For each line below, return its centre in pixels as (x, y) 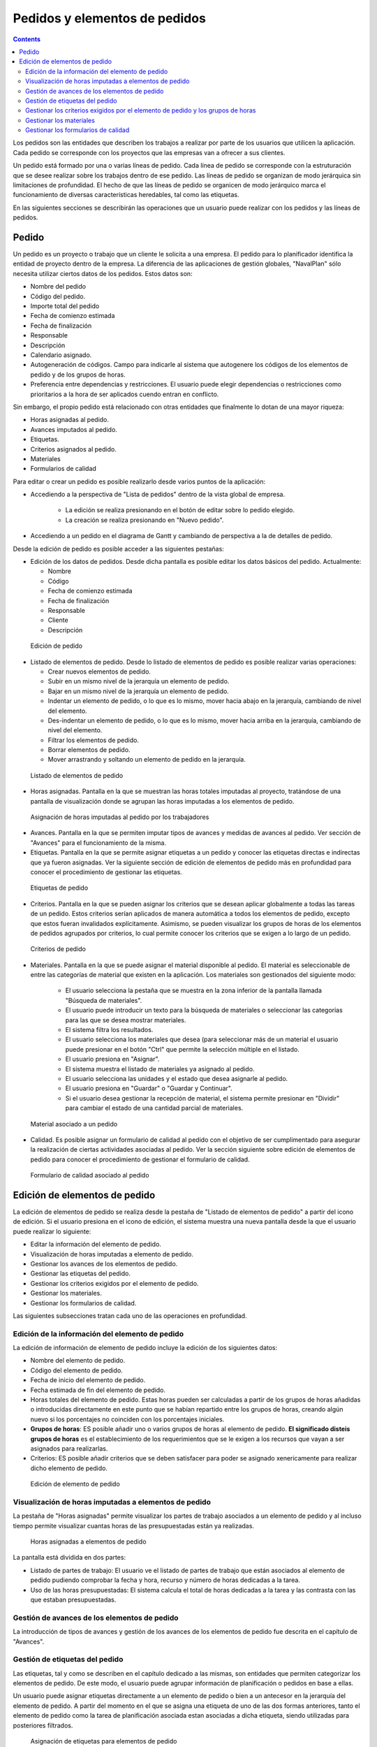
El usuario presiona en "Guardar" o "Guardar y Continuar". (149, 1088)
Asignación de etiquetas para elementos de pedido (104, 1741)
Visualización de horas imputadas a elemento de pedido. (112, 1254)
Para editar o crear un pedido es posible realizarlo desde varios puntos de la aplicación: (139, 481)
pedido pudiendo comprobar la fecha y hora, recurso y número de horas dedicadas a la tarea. (165, 1580)
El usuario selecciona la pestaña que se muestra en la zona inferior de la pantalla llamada (194, 991)
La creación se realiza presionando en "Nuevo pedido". (145, 520)
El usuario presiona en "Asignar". (112, 1059)
